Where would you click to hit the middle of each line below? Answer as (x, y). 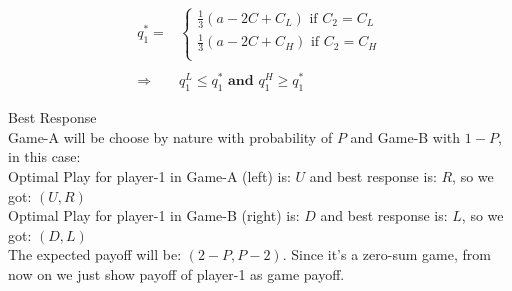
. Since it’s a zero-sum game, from (386, 254)
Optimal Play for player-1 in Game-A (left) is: (149, 176)
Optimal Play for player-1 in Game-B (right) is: (154, 215)
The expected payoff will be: (95, 254)
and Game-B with (405, 136)
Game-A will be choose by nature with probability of (170, 136)
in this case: (44, 156)
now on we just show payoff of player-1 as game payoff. (176, 274)
